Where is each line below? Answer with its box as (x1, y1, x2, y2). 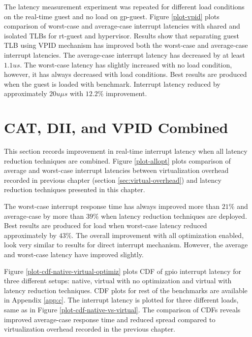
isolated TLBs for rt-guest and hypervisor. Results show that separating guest (4, 30, 239, 40)
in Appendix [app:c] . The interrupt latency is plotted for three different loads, (4, 295, 239, 305)
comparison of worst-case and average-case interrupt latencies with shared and (4, 21, 240, 31)
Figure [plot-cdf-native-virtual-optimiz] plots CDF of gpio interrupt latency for (4, 266, 241, 276)
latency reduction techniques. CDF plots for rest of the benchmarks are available (4, 285, 248, 295)
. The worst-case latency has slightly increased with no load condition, (20, 59, 232, 69)
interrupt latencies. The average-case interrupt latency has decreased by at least (4, 49, 245, 60)
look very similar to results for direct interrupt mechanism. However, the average (4, 239, 248, 250)
